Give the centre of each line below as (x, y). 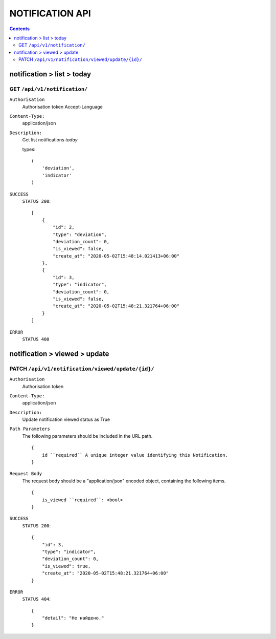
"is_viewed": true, (66, 566)
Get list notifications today (50, 140)
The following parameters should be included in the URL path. (87, 436)
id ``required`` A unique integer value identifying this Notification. (135, 455)
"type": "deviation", (80, 235)
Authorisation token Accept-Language (63, 106)
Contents (20, 29)
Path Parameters (30, 429)
